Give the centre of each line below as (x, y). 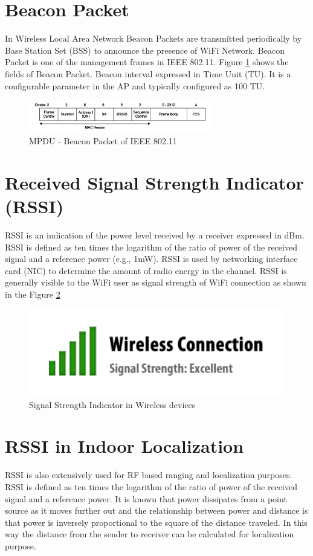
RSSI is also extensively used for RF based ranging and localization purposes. (149, 475)
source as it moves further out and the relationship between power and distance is (156, 510)
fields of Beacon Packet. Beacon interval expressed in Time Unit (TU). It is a (148, 73)
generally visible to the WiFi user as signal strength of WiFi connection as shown (156, 282)
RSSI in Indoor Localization (124, 446)
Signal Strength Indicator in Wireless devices (112, 404)
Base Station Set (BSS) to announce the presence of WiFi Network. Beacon (145, 50)
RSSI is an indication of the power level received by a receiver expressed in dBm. (155, 235)
